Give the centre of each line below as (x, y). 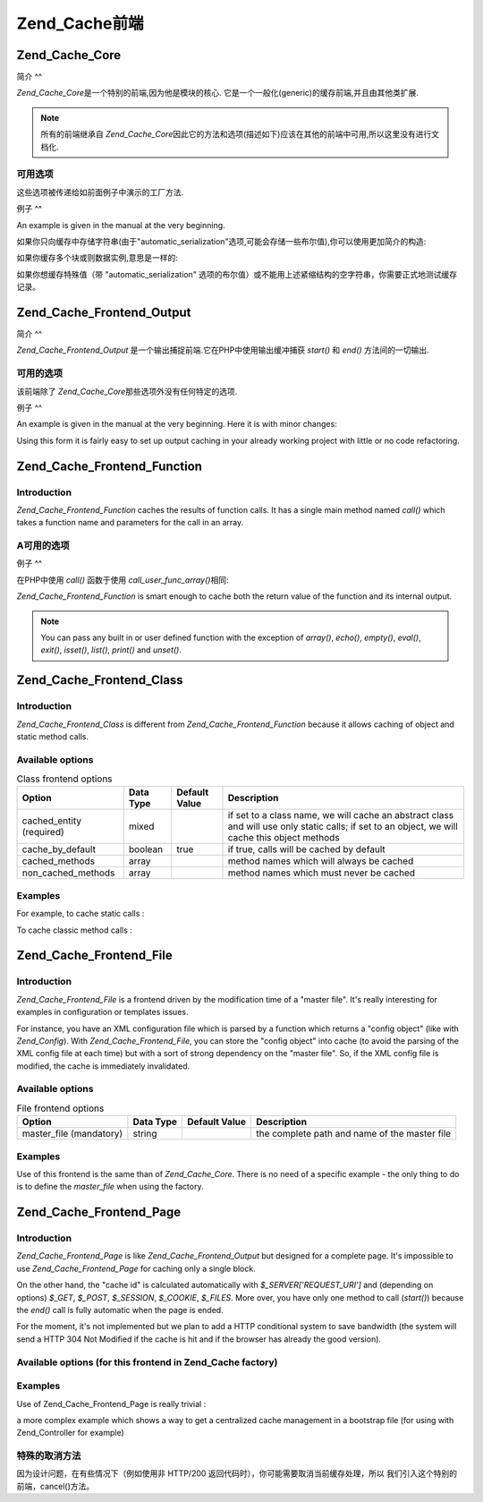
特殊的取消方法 (49, 1456)
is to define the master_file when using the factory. (110, 1187)
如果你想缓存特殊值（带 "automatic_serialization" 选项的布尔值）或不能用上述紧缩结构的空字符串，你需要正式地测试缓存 (237, 274)
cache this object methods (284, 838)
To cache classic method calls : (75, 930)
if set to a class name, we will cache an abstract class (341, 815)
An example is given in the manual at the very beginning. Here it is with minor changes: (177, 424)
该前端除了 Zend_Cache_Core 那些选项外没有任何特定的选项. (127, 391)
